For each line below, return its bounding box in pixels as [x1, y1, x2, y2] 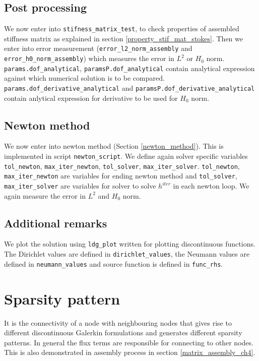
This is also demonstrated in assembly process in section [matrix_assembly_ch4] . [4, 347, 255, 357]
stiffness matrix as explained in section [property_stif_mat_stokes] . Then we [4, 33, 243, 43]
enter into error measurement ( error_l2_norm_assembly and [4, 43, 192, 53]
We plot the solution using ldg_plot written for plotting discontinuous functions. [4, 238, 255, 249]
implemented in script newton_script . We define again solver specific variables [4, 151, 248, 161]
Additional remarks [4, 215, 107, 230]
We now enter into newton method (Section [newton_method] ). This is [4, 141, 224, 151]
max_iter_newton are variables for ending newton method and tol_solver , [4, 170, 237, 181]
